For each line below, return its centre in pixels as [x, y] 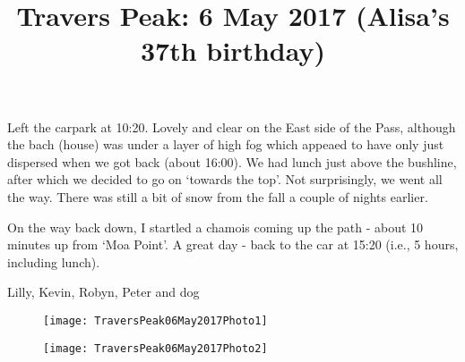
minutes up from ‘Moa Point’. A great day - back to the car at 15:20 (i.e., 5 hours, [233, 244]
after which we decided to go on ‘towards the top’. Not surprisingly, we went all [225, 179]
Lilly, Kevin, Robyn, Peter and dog [103, 292]
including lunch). [54, 261]
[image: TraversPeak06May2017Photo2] [155, 348]
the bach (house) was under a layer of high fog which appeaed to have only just [226, 144]
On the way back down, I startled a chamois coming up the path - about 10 [215, 227]
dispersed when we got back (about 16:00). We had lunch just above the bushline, [232, 161]
